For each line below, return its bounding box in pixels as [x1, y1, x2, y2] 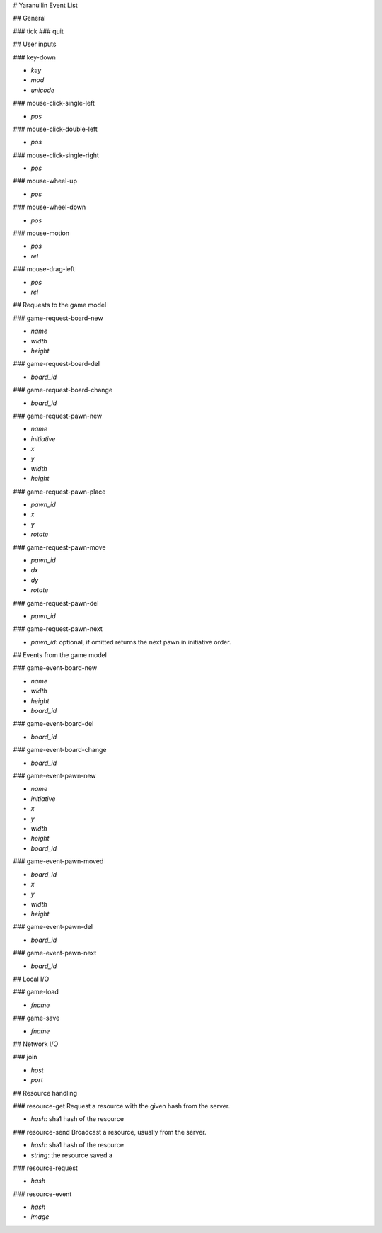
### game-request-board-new [13, 314, 103, 322]
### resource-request [13, 1164, 78, 1172]
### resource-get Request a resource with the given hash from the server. [13, 1101, 231, 1110]
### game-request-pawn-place [13, 487, 106, 496]
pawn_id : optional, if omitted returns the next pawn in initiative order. [30, 637, 231, 646]
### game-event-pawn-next [13, 949, 97, 958]
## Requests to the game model [13, 301, 107, 309]
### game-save [13, 1013, 60, 1023]
